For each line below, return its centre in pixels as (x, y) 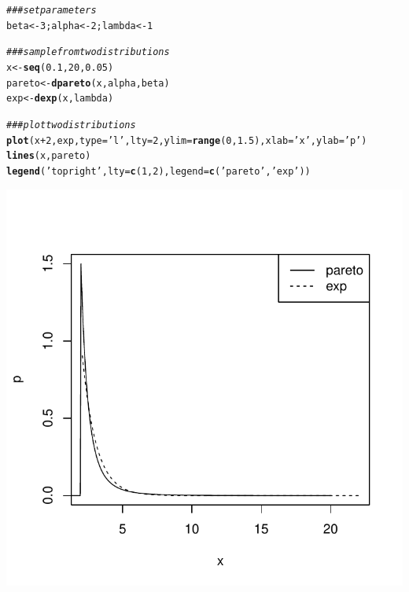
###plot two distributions (71, 125)
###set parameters (52, 10)
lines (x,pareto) (49, 156)
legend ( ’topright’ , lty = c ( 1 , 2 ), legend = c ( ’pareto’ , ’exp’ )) (158, 171)
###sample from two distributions (88, 52)
